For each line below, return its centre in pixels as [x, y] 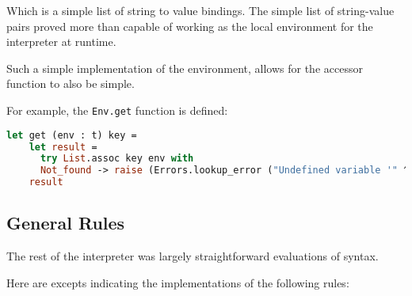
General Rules [66, 223]
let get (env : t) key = [72, 135]
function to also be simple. [71, 83]
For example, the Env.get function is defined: [117, 110]
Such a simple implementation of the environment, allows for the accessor [185, 68]
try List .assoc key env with [117, 159]
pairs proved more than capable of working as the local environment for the [190, 26]
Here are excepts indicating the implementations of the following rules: [178, 282]
